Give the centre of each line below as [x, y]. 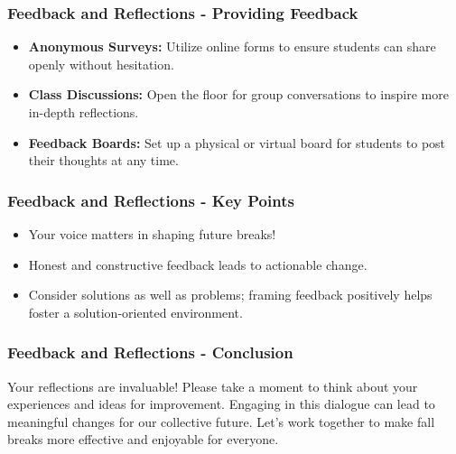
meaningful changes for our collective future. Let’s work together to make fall [221, 421]
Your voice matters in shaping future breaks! [152, 234]
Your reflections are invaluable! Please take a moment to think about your [213, 386]
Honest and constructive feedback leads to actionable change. [198, 264]
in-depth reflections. [84, 112]
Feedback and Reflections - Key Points [151, 200]
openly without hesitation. [101, 64]
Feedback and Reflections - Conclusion [150, 352]
